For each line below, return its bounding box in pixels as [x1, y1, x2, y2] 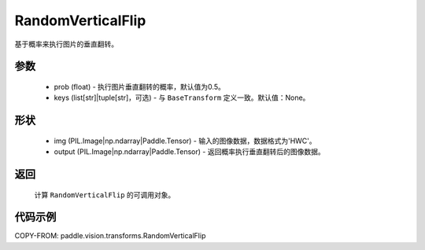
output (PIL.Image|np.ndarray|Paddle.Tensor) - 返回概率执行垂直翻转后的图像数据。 [54, 147, 326, 156]
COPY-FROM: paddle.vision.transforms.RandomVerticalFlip [14, 231, 206, 241]
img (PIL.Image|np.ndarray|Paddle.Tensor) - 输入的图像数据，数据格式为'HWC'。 [54, 136, 316, 145]
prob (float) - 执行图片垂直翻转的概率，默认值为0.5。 [54, 82, 226, 91]
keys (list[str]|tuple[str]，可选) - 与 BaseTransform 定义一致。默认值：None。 [54, 93, 310, 102]
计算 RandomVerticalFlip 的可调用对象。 [34, 189, 176, 200]
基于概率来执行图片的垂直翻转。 [14, 39, 118, 49]
